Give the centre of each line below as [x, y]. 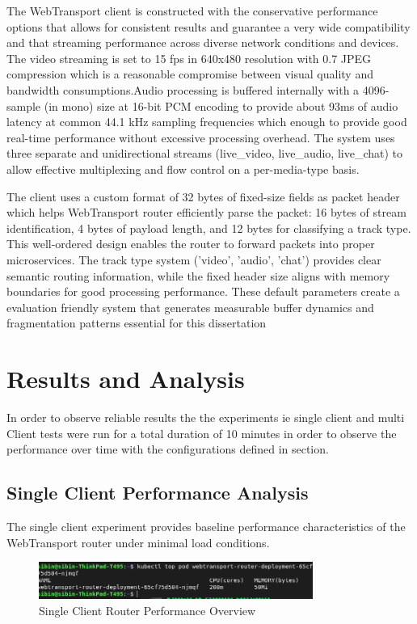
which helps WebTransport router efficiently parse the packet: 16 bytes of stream [206, 212]
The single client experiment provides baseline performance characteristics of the [206, 526]
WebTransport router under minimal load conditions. [138, 542]
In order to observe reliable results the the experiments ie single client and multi [206, 417]
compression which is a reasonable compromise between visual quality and [190, 74]
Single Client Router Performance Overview [147, 610]
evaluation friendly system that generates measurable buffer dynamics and [190, 307]
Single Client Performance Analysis [158, 493]
